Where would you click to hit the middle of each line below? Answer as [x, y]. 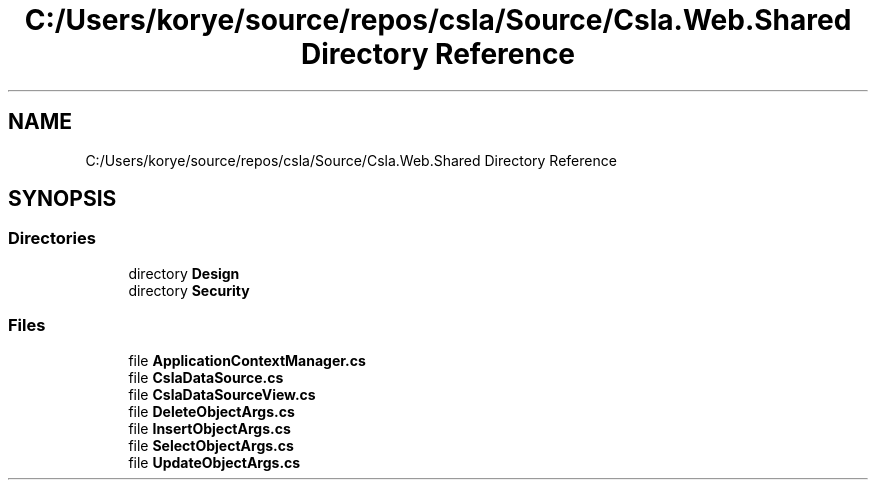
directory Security [189, 290]
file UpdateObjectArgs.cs [214, 462]
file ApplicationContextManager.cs [247, 360]
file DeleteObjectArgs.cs [211, 411]
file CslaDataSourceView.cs [222, 394]
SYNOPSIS [62, 199]
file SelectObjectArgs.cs [211, 445]
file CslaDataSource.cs [206, 377]
